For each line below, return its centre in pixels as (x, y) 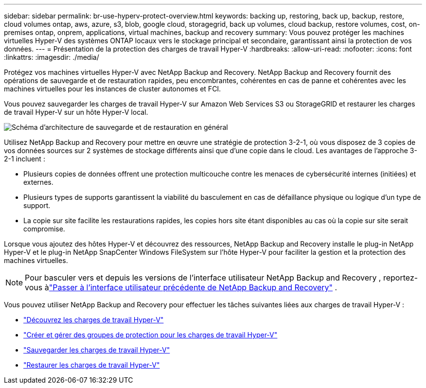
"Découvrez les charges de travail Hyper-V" (94, 320)
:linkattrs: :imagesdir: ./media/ (52, 57)
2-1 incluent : (25, 159)
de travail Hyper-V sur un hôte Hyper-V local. (76, 112)
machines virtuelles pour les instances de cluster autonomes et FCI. (113, 89)
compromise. (44, 229)
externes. (38, 182)
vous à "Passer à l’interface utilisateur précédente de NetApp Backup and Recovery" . (181, 287)
